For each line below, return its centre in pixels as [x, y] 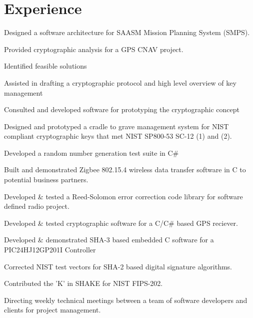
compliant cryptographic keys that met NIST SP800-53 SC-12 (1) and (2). [118, 136]
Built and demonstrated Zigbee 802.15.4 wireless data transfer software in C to [125, 170]
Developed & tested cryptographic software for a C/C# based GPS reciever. [121, 223]
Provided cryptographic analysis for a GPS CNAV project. [94, 49]
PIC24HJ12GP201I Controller [50, 250]
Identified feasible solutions [45, 66]
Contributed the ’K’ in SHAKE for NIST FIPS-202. [83, 283]
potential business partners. [46, 180]
